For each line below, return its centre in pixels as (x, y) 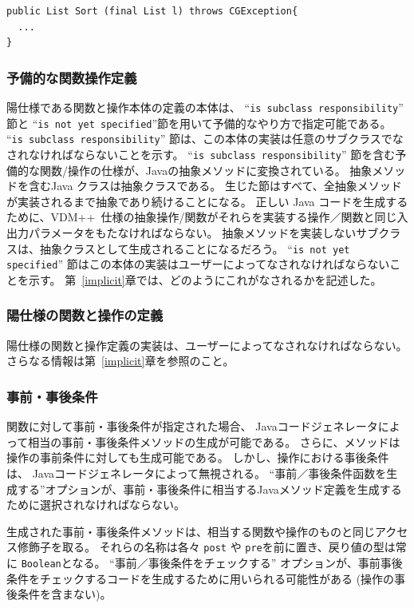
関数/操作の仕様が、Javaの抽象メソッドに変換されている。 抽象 (206, 170)
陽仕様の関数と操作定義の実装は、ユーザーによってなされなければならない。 (207, 345)
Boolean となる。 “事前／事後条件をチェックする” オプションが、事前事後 (212, 562)
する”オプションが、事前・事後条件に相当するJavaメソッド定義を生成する (209, 489)
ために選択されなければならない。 (96, 505)
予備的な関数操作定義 (72, 77)
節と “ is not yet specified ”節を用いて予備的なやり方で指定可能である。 (199, 123)
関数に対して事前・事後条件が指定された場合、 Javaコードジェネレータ (192, 426)
